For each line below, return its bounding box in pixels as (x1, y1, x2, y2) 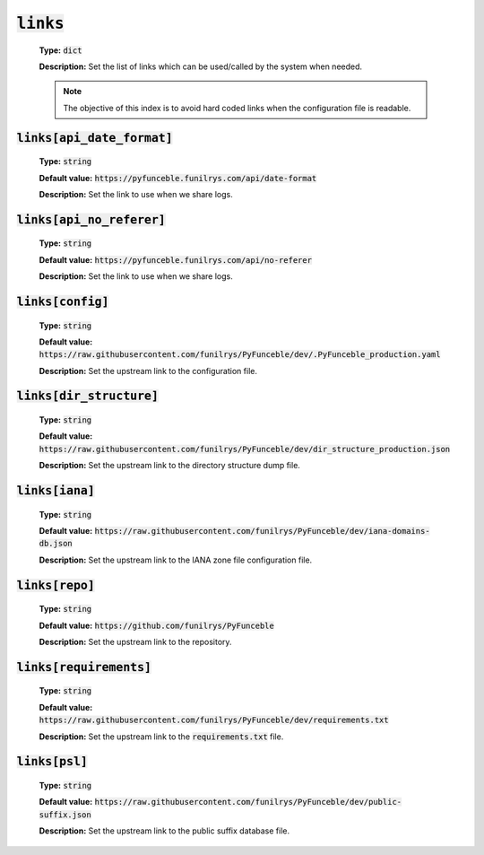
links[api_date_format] (16, 130, 174, 145)
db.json (39, 538, 73, 549)
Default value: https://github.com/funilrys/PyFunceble (39, 620, 275, 631)
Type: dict (39, 45, 82, 56)
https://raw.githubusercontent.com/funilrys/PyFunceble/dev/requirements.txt (39, 715, 389, 726)
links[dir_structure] (16, 388, 159, 404)
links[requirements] (16, 659, 152, 675)
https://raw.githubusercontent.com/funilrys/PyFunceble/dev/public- (94, 797, 402, 807)
